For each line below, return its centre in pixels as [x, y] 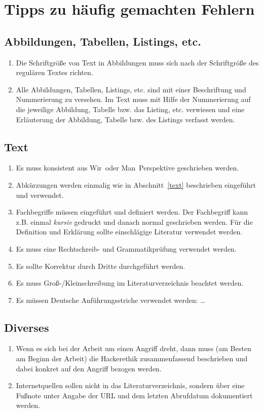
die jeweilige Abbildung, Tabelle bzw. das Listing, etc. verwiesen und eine [130, 109]
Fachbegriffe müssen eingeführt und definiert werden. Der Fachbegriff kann [132, 212]
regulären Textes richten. [54, 72]
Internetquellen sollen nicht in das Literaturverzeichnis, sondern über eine [130, 385]
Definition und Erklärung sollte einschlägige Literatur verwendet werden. [129, 232]
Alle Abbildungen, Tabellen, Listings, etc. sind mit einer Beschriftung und [131, 89]
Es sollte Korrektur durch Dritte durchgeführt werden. [101, 266]
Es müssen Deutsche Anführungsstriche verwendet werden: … [110, 300]
